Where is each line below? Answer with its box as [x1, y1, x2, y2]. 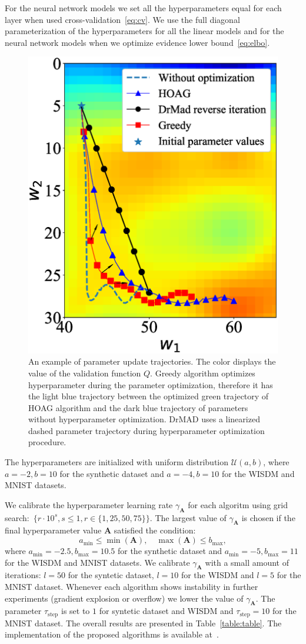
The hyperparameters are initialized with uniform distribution [5, 456, 229, 468]
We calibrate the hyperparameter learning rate [5, 498, 173, 510]
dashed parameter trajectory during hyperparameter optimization [28, 424, 265, 436]
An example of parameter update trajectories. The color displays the [28, 355, 276, 368]
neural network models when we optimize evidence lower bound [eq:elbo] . [5, 36, 270, 48]
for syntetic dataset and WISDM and [99, 605, 234, 617]
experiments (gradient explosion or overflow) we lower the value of [5, 592, 244, 604]
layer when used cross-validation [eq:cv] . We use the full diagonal [5, 13, 240, 25]
